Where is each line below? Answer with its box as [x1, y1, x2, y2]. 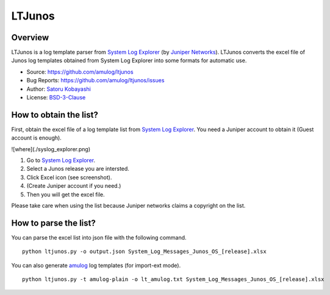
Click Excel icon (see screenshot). [26, 174, 112, 181]
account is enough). [11, 134, 62, 141]
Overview [11, 32, 49, 43]
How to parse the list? [11, 218, 96, 228]
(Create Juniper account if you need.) [26, 182, 121, 190]
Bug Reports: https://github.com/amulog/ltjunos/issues [26, 77, 165, 84]
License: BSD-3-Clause [26, 94, 86, 101]
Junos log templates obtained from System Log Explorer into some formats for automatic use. [11, 57, 247, 64]
